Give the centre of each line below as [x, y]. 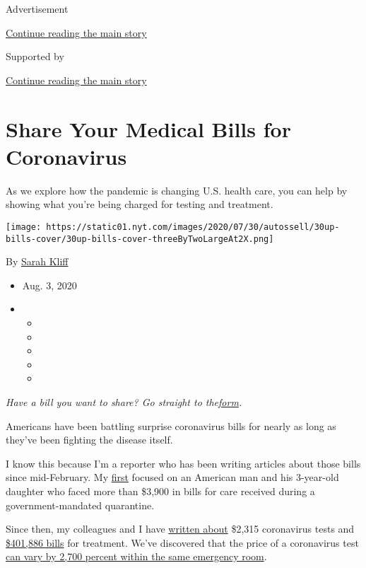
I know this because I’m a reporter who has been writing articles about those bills [183, 463]
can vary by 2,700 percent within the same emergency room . [136, 556]
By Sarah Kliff [37, 261]
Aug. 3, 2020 [49, 285]
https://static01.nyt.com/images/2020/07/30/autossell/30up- [193, 227]
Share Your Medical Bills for [148, 128]
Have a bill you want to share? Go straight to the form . [124, 401]
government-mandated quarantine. [80, 505]
